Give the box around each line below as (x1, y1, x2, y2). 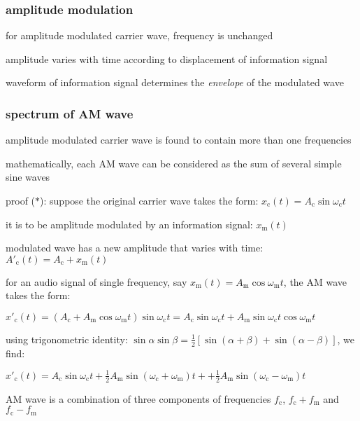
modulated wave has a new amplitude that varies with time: (6, 240, 264, 255)
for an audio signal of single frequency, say (6, 274, 187, 289)
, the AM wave (283, 274, 347, 289)
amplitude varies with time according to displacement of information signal (6, 51, 328, 66)
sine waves (6, 170, 50, 184)
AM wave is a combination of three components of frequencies (6, 391, 271, 406)
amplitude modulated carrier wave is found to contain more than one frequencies (6, 132, 352, 147)
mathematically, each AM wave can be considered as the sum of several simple (6, 156, 342, 170)
